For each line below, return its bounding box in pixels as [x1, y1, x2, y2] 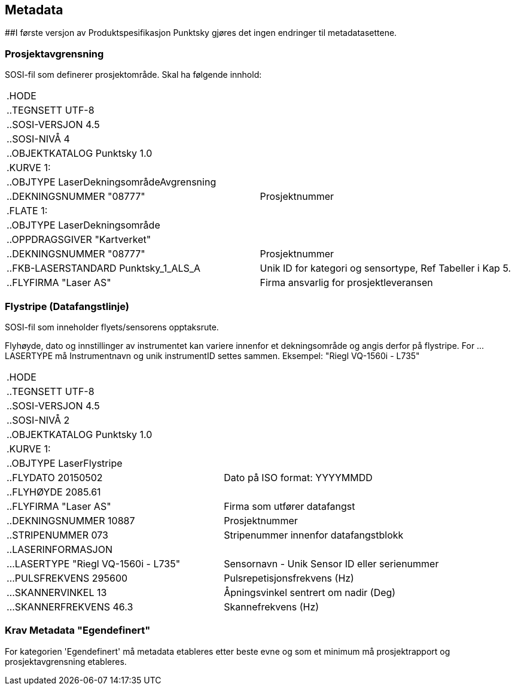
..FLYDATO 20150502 [7, 471, 103, 484]
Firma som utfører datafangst [224, 500, 355, 512]
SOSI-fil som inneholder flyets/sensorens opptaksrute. [5, 321, 219, 332]
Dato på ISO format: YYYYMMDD [224, 471, 373, 484]
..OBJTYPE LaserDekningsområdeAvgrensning [7, 176, 217, 189]
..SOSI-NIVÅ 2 [7, 414, 70, 426]
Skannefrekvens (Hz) [224, 600, 319, 613]
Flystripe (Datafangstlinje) [5, 300, 129, 312]
